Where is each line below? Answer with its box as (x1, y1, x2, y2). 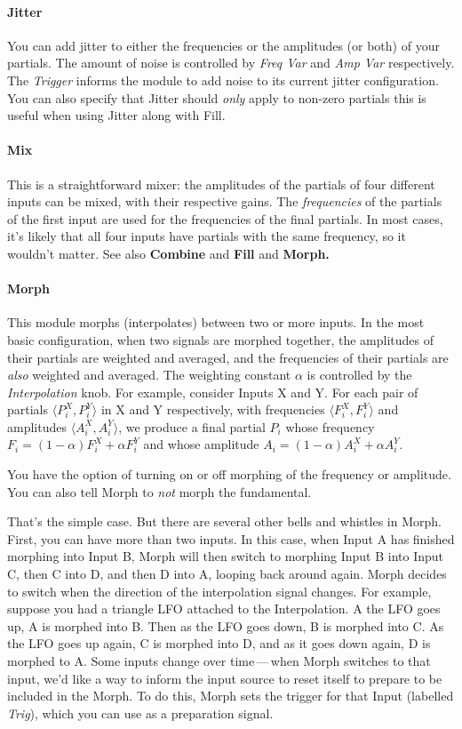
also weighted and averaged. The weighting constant (7, 365, 291, 384)
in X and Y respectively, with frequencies (100, 400, 325, 419)
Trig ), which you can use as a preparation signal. (7, 703, 274, 722)
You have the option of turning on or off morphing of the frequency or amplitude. (7, 465, 451, 484)
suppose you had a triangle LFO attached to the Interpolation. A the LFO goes (7, 599, 441, 618)
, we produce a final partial (118, 417, 266, 436)
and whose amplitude (143, 435, 259, 453)
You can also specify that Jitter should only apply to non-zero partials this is (7, 88, 426, 107)
